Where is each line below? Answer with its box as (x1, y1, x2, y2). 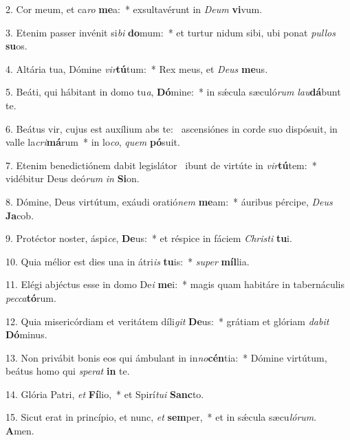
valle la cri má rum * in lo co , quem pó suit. (6, 135, 180, 149)
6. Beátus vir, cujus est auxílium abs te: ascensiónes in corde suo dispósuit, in (6, 121, 338, 135)
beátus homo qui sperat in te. (6, 364, 130, 378)
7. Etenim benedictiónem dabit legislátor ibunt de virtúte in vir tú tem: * (6, 157, 317, 172)
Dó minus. (6, 327, 47, 342)
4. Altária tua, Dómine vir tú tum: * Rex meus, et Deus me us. (6, 61, 268, 76)
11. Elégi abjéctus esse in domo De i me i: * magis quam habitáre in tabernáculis (6, 277, 345, 291)
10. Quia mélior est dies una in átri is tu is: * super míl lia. (6, 254, 250, 268)
